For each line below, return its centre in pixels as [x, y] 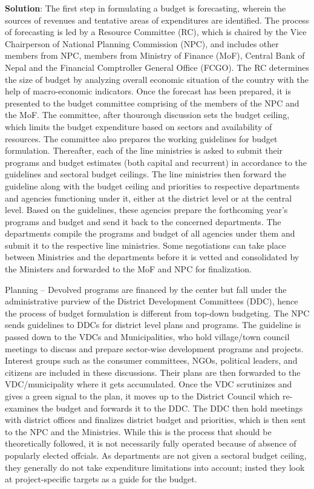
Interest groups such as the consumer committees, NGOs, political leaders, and [151, 360]
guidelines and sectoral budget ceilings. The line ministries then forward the [146, 174]
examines [22, 408]
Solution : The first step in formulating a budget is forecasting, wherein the [146, 8]
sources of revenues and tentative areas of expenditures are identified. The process [157, 20]
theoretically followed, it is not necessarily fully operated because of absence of [151, 443]
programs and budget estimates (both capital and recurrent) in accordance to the [156, 162]
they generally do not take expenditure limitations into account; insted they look [155, 467]
